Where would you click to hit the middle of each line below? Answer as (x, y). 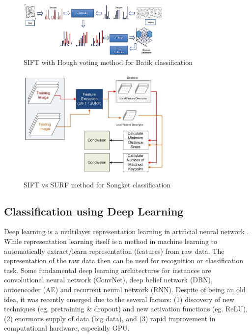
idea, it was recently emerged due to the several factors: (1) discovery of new (119, 299)
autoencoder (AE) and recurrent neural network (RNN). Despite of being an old (125, 290)
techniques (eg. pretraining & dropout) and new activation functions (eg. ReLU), (126, 309)
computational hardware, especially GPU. (67, 328)
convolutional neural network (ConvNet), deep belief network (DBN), (108, 280)
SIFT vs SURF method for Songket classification (97, 184)
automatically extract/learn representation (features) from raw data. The (114, 251)
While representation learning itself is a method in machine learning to (111, 241)
